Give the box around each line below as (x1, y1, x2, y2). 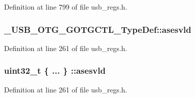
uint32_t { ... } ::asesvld (4, 64, 106, 77)
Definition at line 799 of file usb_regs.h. (4, 2, 127, 12)
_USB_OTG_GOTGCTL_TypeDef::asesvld (4, 23, 191, 35)
